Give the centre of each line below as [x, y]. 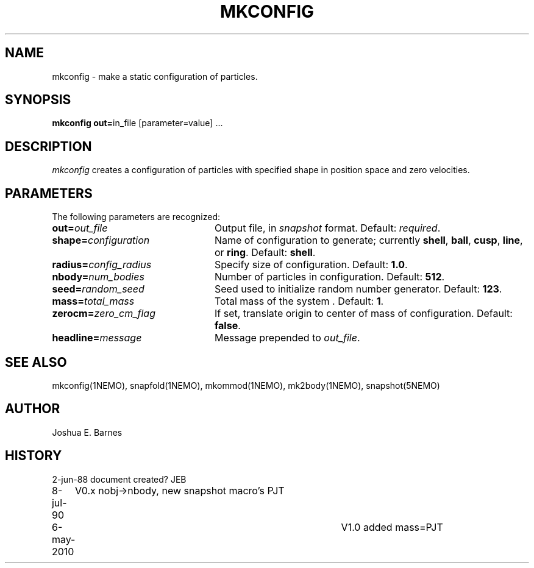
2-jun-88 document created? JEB [119, 479]
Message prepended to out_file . [287, 338]
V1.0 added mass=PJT [392, 527]
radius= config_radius [102, 265]
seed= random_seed [98, 289]
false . [227, 326]
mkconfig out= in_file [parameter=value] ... [137, 123]
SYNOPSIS [38, 100]
